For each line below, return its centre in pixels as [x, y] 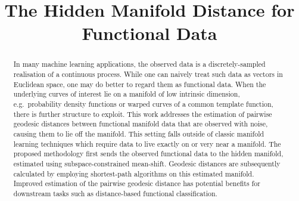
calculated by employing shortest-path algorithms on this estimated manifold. [134, 173]
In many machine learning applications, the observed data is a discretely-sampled [139, 64]
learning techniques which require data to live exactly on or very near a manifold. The [147, 143]
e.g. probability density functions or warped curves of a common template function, [143, 103]
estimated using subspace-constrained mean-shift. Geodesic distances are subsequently [147, 163]
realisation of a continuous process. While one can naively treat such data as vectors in [148, 74]
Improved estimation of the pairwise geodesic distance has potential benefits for [137, 183]
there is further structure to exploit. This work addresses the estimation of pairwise [143, 114]
